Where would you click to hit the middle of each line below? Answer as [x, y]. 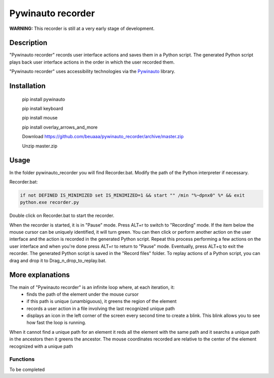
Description [28, 43]
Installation [27, 86]
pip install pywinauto [44, 99]
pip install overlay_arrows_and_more [60, 127]
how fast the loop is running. [56, 323]
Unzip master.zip [40, 146]
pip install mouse [40, 118]
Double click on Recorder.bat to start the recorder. [62, 215]
